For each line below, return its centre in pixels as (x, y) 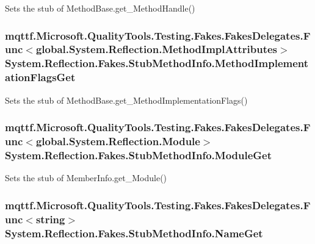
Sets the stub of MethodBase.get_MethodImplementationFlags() (126, 100)
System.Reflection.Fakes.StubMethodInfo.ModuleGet (139, 155)
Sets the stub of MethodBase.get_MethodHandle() (100, 8)
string (50, 219)
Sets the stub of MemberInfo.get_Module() (86, 178)
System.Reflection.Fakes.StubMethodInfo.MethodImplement (157, 63)
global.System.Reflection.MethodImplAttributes (157, 49)
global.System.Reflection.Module (118, 141)
